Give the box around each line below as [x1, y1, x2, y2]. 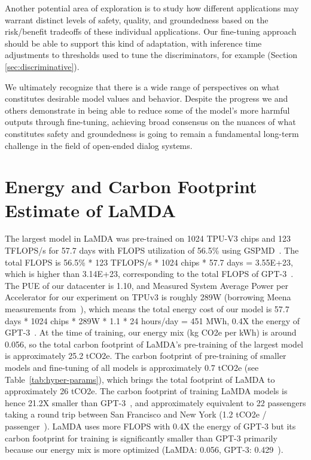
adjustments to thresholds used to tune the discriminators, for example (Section [5, 48, 298, 61]
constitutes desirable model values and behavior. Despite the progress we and [5, 92, 288, 105]
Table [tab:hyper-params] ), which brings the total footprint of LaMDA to [5, 373, 275, 385]
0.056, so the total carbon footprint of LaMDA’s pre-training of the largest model [5, 337, 304, 350]
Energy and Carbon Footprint [5, 174, 257, 199]
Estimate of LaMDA [5, 197, 176, 222]
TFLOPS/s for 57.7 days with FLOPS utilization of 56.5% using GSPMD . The [5, 244, 299, 257]
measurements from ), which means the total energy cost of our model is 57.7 [5, 303, 289, 315]
